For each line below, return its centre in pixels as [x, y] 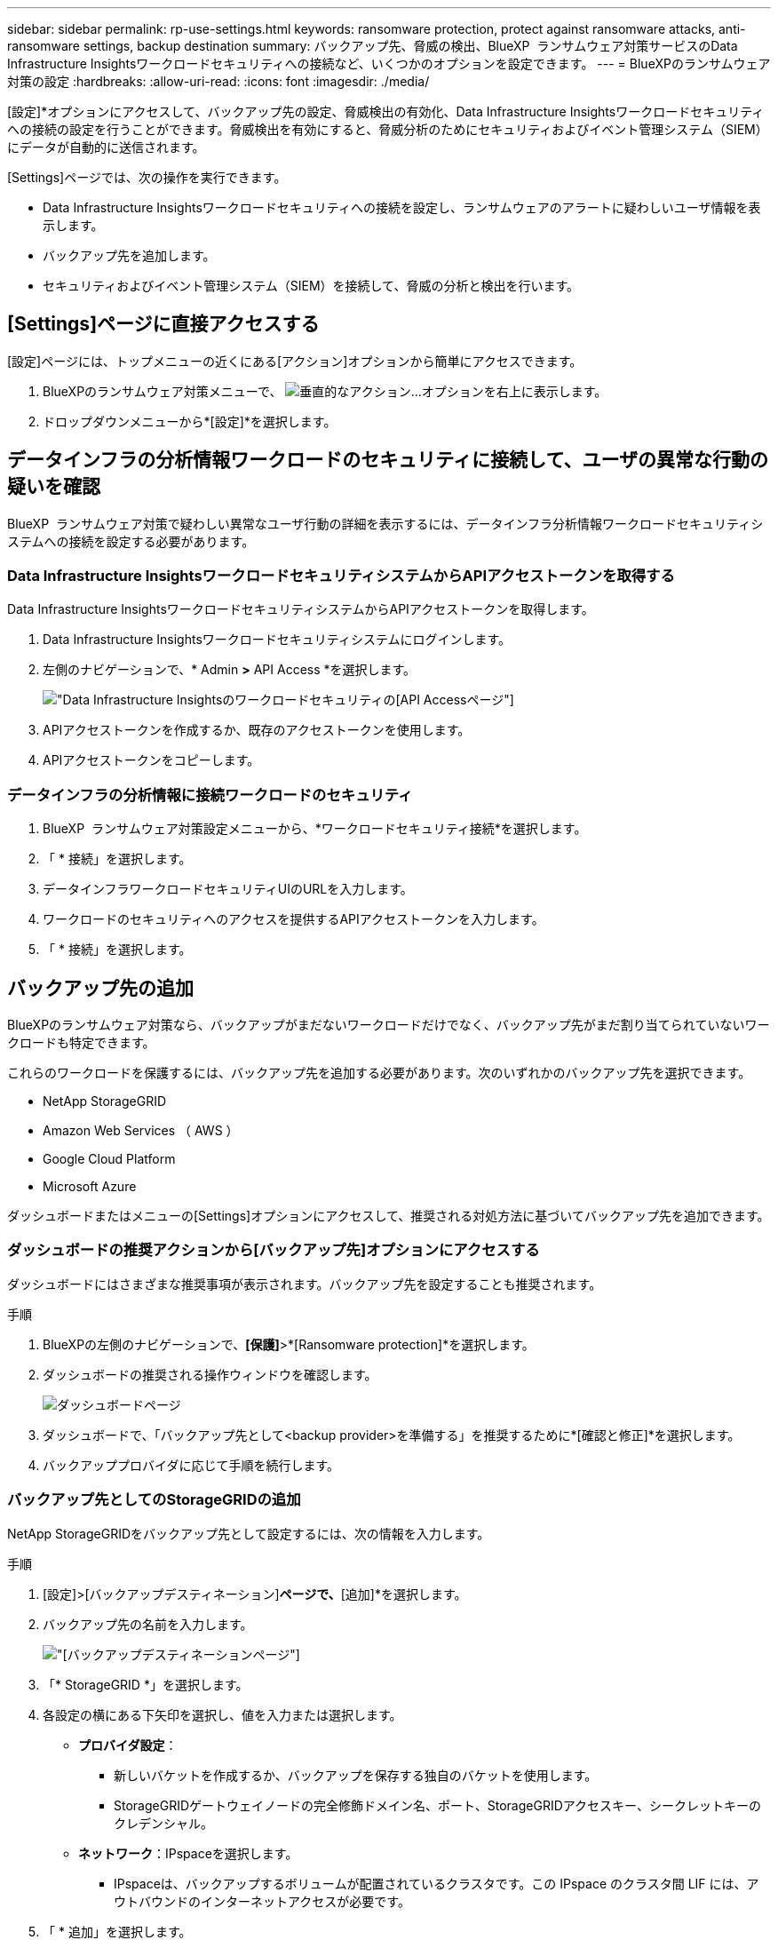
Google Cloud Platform [109, 1159]
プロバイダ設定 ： [128, 1745]
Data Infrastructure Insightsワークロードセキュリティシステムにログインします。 [277, 640]
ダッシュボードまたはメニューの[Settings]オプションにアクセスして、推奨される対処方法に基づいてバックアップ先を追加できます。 [389, 1216]
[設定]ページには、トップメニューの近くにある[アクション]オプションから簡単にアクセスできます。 [295, 361]
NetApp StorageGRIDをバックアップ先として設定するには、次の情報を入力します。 [249, 1533]
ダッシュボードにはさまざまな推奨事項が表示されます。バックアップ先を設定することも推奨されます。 [305, 1284]
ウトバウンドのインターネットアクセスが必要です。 [262, 1901]
